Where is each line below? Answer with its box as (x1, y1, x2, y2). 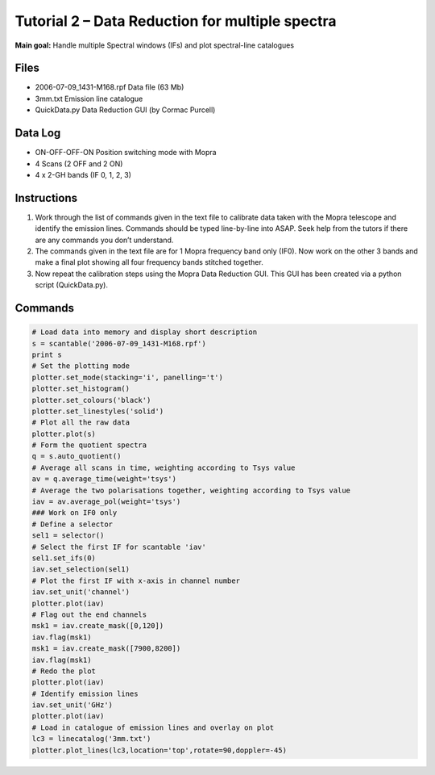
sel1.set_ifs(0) (31, 553, 97, 563)
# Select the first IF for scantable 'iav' (31, 542, 207, 551)
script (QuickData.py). (35, 280, 109, 290)
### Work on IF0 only (31, 509, 118, 517)
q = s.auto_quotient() (31, 452, 122, 461)
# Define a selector (31, 519, 113, 529)
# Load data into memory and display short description (31, 328, 258, 337)
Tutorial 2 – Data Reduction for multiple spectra (14, 12, 337, 30)
